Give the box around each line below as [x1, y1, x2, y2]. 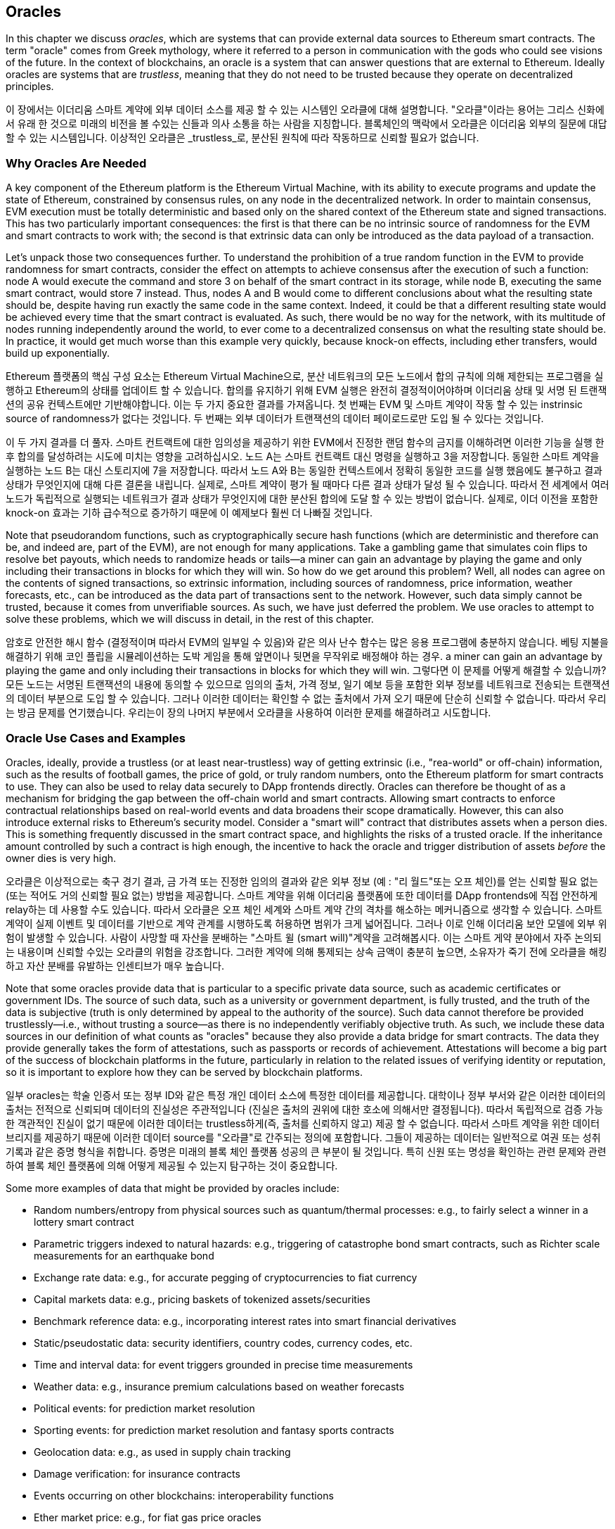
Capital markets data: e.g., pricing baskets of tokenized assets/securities [34, 1293, 370, 1305]
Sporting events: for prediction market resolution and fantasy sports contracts [34, 1423, 394, 1436]
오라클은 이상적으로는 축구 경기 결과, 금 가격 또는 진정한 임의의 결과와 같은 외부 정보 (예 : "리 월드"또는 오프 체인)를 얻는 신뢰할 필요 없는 [6, 875, 599, 887]
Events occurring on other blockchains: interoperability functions [34, 1489, 334, 1502]
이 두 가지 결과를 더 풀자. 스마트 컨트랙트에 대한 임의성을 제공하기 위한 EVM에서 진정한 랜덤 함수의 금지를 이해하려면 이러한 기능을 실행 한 [6, 436, 604, 449]
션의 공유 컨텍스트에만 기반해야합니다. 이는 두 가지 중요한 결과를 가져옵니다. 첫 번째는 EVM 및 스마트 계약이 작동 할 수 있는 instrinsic [6, 398, 583, 411]
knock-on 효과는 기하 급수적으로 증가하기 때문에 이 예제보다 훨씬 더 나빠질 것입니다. [6, 507, 373, 519]
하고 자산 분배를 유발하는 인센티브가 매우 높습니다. [6, 959, 225, 972]
